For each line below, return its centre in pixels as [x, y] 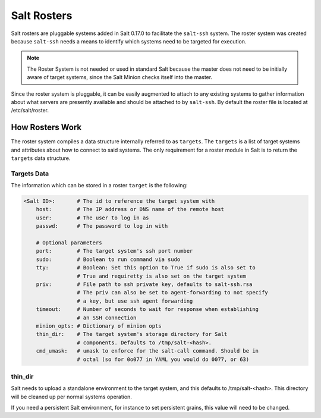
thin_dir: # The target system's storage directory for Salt [132, 334]
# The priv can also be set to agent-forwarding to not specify [172, 293]
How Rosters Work [46, 128]
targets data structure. [41, 158]
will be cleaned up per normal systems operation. [71, 397]
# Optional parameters [69, 243]
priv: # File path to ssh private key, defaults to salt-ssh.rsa [144, 285]
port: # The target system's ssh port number [114, 251]
